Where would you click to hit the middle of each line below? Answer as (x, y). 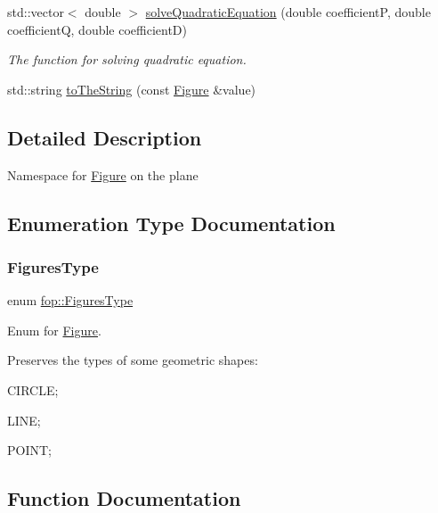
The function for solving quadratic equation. (127, 59)
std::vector (36, 12)
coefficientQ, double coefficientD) (97, 29)
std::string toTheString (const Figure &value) (132, 89)
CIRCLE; (33, 389)
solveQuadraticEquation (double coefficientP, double (288, 12)
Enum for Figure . (54, 330)
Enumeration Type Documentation (171, 223)
